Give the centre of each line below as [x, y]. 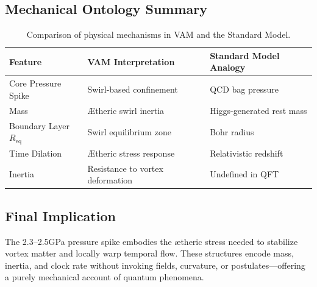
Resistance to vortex [125, 168]
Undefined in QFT [244, 174]
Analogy [228, 67]
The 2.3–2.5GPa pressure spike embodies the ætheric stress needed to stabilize [151, 241]
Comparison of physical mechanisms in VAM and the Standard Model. [158, 34]
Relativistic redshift [247, 153]
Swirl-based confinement [133, 89]
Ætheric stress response [131, 153]
